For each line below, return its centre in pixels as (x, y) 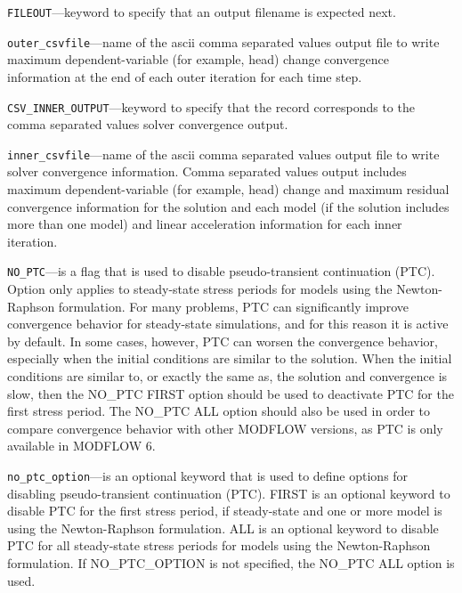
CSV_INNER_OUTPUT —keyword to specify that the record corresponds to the (211, 106)
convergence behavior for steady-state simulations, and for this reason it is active (228, 324)
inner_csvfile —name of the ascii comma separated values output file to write (223, 154)
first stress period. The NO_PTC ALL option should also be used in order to (219, 411)
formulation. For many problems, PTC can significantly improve (233, 306)
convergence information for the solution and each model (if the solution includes (228, 206)
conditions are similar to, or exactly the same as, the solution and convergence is (227, 376)
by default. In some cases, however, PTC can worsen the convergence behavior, (223, 341)
